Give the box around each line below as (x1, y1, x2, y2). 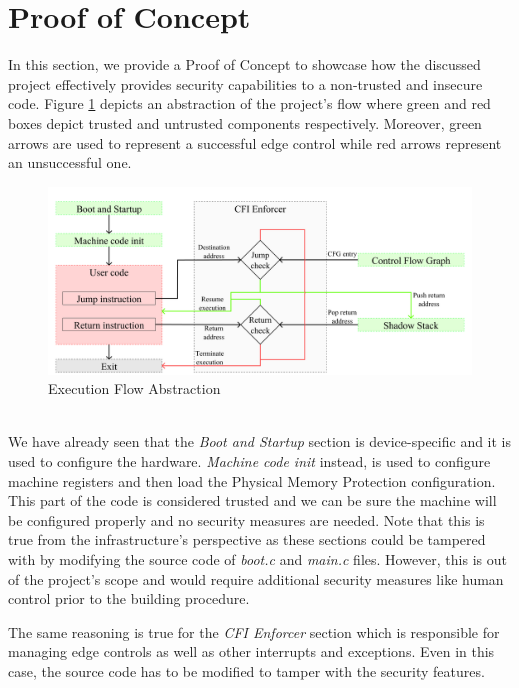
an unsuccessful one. (8, 152, 132, 173)
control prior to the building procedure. (8, 588, 250, 609)
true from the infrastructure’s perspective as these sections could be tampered (8, 529, 486, 550)
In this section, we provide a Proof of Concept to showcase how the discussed (8, 54, 481, 75)
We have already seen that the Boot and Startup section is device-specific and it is (8, 431, 512, 452)
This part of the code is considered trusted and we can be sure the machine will (8, 490, 497, 511)
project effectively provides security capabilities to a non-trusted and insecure (8, 73, 483, 94)
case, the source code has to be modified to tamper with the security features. (8, 660, 485, 681)
